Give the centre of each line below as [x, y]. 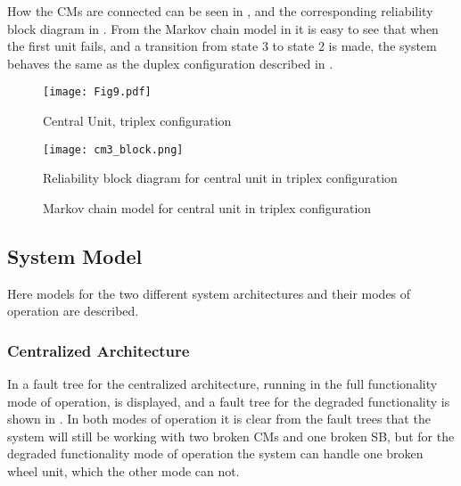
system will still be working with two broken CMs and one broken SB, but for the [231, 436]
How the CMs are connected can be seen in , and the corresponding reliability [220, 11]
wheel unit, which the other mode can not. [123, 471]
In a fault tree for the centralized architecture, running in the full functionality [222, 384]
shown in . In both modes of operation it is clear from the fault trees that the [219, 419]
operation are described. [73, 311]
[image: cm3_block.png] [113, 149]
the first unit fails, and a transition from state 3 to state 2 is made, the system [222, 46]
